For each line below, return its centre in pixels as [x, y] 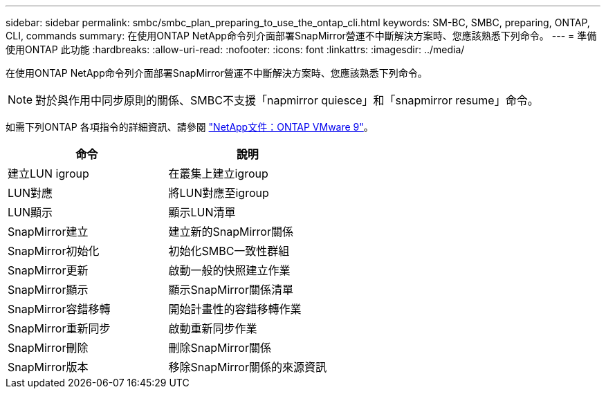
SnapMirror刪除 [48, 348]
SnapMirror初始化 [54, 251]
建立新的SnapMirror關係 [231, 232]
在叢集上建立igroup [218, 173]
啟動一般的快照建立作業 [229, 270]
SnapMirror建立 [48, 232]
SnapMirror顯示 [48, 290]
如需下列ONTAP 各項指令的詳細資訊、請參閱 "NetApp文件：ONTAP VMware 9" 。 [190, 127]
